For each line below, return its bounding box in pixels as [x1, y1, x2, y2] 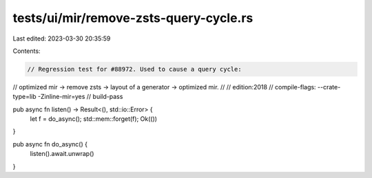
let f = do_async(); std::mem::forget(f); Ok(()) [30, 115, 158, 123]
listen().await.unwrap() [30, 150, 94, 158]
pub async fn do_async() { [12, 140, 87, 148]
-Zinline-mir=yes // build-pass [38, 93, 123, 101]
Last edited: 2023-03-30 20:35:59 [12, 34, 111, 43]
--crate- [317, 82, 341, 91]
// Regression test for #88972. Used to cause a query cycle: [27, 65, 242, 73]
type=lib [12, 93, 37, 101]
